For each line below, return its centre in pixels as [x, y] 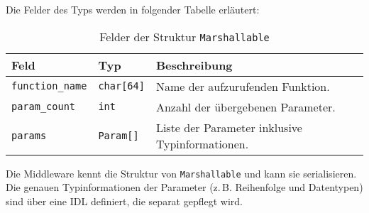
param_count [44, 107]
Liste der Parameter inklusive [229, 127]
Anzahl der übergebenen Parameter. [246, 106]
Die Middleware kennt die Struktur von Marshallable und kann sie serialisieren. [181, 173]
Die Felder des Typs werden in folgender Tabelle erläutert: [133, 9]
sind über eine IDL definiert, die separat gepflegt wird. [124, 201]
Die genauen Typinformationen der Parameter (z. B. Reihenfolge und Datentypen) [184, 187]
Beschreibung [194, 65]
